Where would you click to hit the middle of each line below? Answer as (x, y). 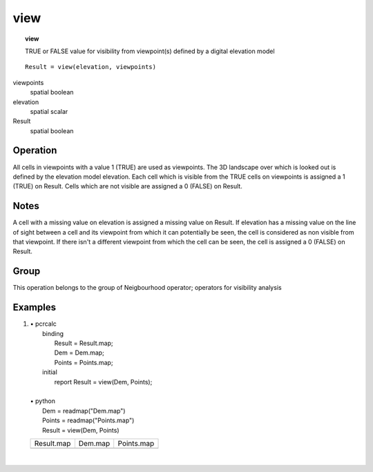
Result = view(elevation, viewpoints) (91, 67)
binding (53, 333)
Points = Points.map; (84, 362)
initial (50, 372)
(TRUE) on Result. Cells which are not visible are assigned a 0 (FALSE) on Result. (128, 186)
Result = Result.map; (84, 343)
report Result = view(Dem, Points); (103, 382)
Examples (35, 307)
